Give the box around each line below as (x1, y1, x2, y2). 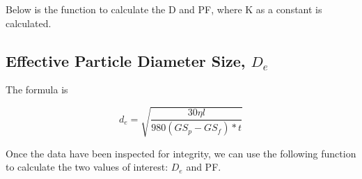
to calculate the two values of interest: (6, 159, 168, 174)
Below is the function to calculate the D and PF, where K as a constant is (6, 2, 322, 16)
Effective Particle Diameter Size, (6, 49, 246, 71)
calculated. (6, 15, 52, 30)
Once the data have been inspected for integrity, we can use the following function (6, 146, 356, 160)
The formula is (6, 82, 68, 97)
